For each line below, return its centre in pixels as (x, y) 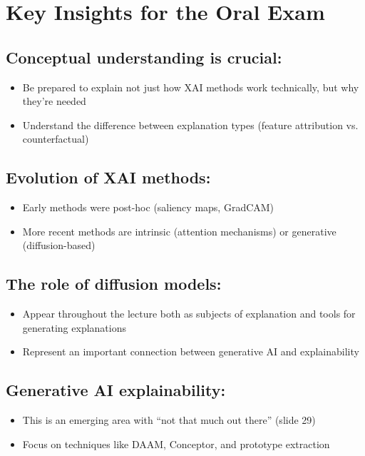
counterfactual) (56, 139)
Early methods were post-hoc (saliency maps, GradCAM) (148, 207)
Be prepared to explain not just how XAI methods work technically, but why (191, 87)
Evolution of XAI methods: (108, 177)
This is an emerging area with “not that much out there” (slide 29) (169, 420)
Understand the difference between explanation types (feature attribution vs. (190, 125)
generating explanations (74, 327)
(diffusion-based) (59, 245)
